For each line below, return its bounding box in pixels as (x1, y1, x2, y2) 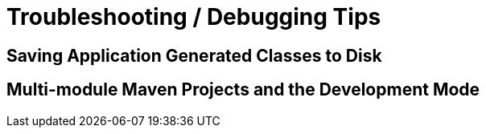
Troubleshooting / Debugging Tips (6, 3, 381, 30)
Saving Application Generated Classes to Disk (6, 45, 382, 66)
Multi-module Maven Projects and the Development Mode (6, 79, 480, 100)
